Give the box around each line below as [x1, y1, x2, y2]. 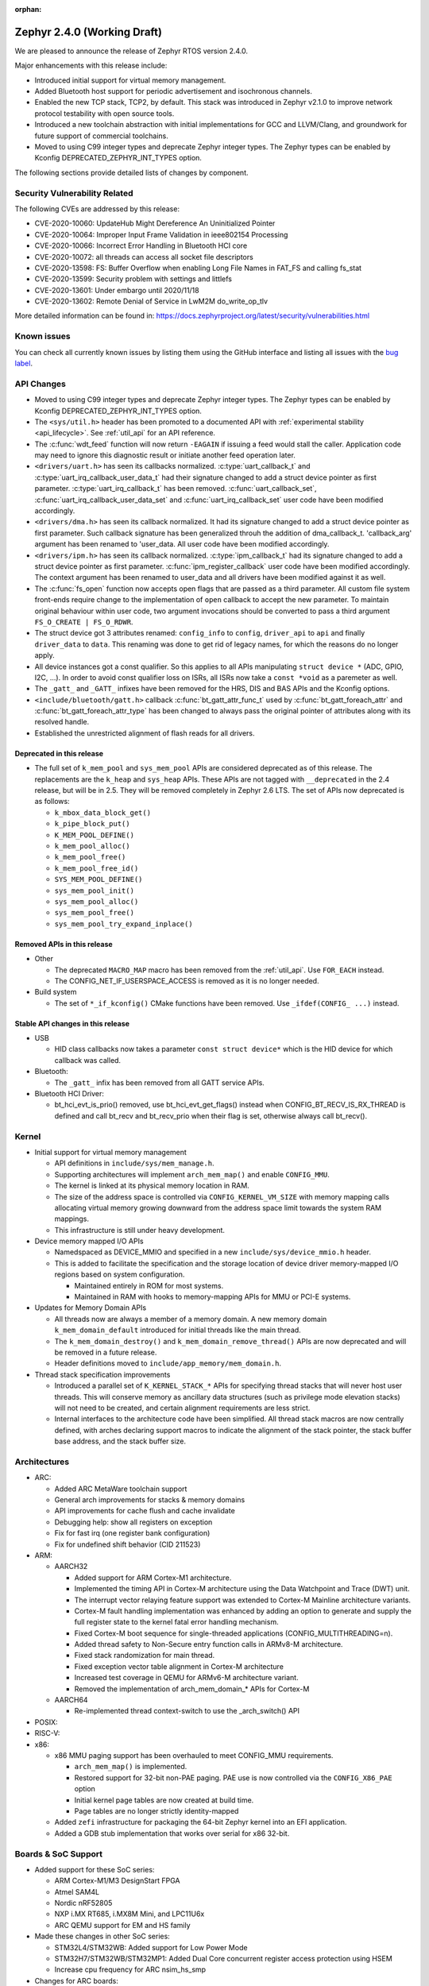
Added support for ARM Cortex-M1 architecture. [74, 1573, 232, 1582]
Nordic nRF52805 [54, 1899, 113, 1908]
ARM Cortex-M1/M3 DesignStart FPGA [54, 1876, 180, 1886]
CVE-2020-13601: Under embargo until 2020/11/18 [34, 285, 199, 295]
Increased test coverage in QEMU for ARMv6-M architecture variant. [74, 1673, 299, 1683]
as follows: [34, 797, 71, 806]
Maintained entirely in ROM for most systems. [74, 1281, 224, 1290]
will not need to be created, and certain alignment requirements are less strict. [54, 1403, 311, 1412]
